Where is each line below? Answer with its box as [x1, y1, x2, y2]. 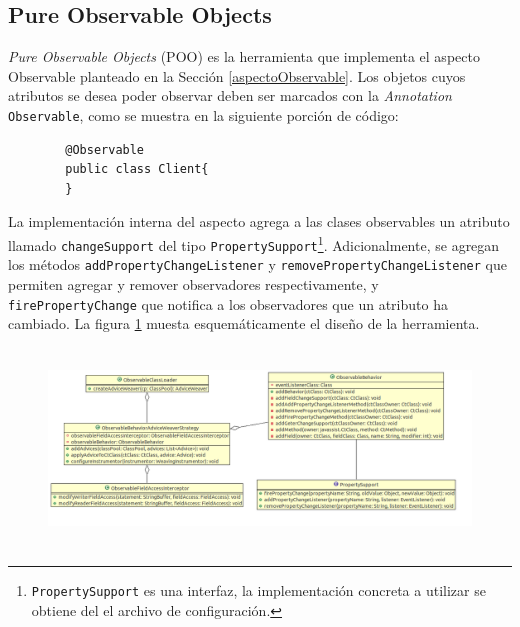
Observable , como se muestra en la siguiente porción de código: [8, 104, 399, 125]
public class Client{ [65, 162, 209, 177]
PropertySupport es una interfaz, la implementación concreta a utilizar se [31, 580, 486, 601]
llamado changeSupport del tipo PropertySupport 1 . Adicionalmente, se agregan [8, 232, 500, 255]
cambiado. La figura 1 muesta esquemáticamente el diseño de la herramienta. [8, 313, 480, 334]
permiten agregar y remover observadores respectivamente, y [8, 273, 379, 294]
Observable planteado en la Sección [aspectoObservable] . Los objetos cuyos [8, 65, 466, 86]
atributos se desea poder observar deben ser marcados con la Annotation [8, 85, 452, 106]
